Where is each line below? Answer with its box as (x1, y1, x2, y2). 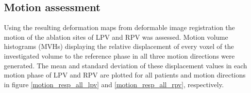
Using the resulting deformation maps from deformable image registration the (4, 22, 235, 32)
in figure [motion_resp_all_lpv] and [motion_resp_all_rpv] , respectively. (4, 79, 224, 89)
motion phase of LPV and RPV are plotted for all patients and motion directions (4, 70, 246, 80)
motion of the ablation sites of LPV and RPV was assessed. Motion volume (4, 31, 228, 42)
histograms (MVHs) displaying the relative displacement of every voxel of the (4, 41, 234, 51)
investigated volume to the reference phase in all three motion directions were (4, 50, 235, 61)
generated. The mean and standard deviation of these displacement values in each (4, 60, 247, 70)
